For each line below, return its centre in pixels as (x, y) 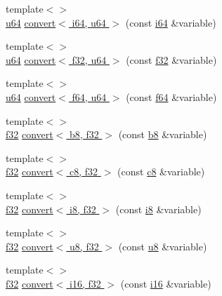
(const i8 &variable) (158, 209)
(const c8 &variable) (161, 171)
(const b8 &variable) (163, 134)
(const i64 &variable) (171, 22)
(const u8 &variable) (163, 246)
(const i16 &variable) (166, 283)
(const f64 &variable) (171, 96)
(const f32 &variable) (171, 59)
